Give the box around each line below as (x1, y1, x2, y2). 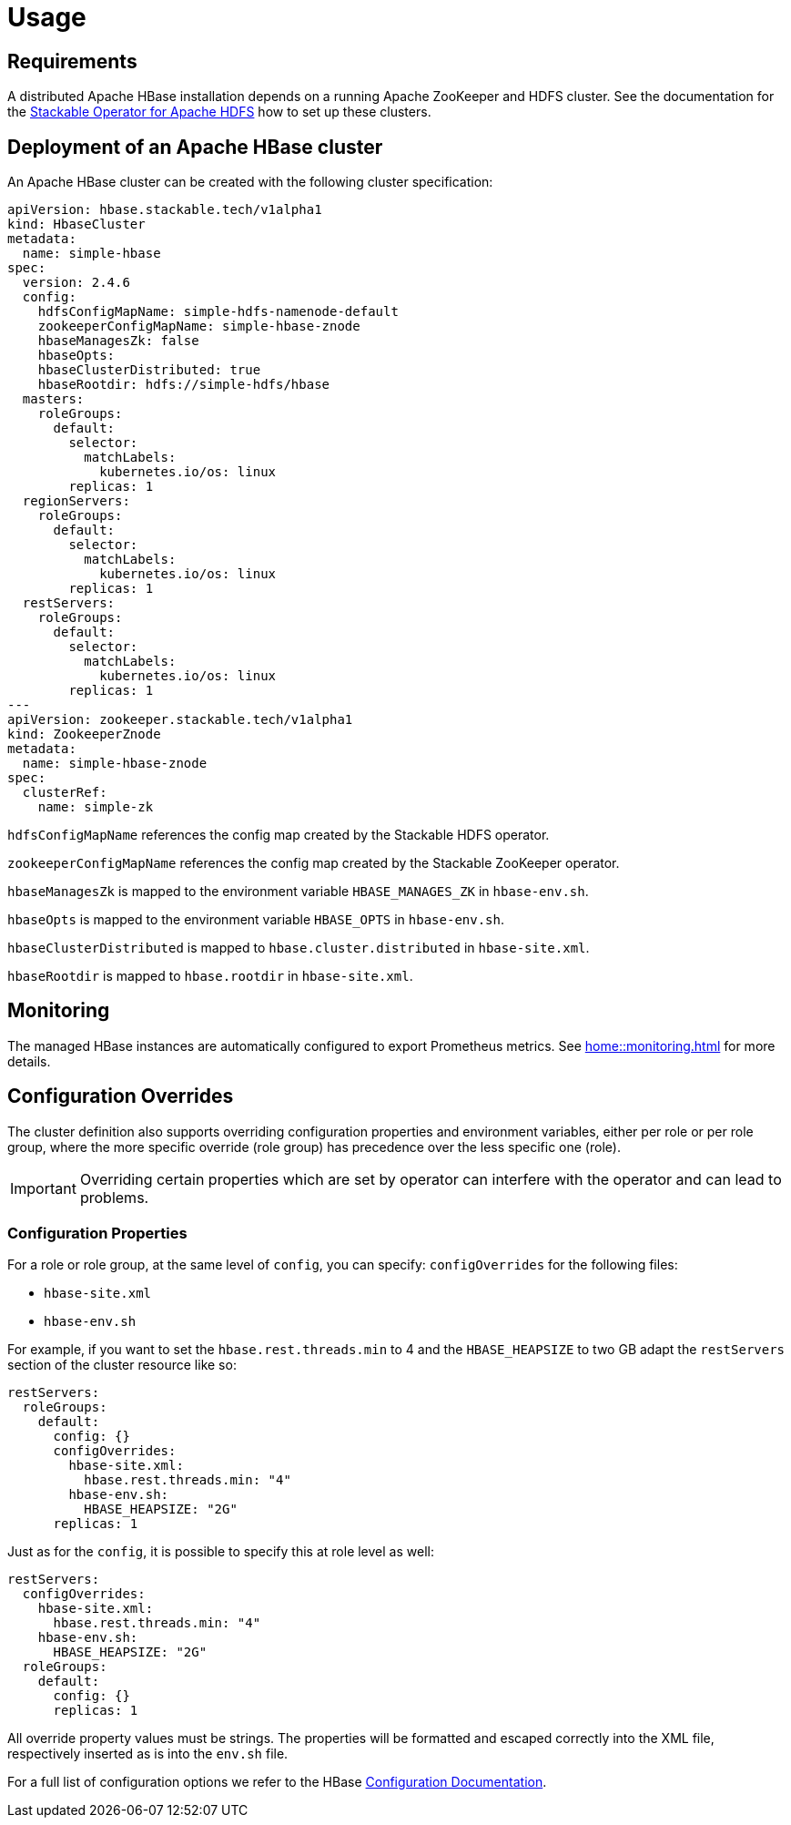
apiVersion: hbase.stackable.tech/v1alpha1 (7, 202, 322, 218)
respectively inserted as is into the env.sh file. (7, 1746, 289, 1762)
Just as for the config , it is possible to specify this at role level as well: (7, 1544, 434, 1560)
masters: (22, 392, 85, 407)
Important (10, 1178, 76, 1198)
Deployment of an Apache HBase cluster (7, 135, 383, 158)
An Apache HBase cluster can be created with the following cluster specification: (7, 174, 493, 190)
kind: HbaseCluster (7, 217, 146, 232)
